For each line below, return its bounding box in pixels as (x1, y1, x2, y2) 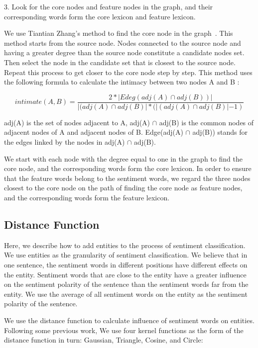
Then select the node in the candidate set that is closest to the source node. (4, 57, 236, 67)
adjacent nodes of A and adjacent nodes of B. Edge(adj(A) (4, 127, 183, 137)
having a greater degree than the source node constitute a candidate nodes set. (4, 47, 245, 58)
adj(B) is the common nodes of (159, 117, 254, 127)
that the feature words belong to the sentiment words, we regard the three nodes (4, 173, 251, 183)
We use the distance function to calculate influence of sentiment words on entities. (4, 315, 255, 325)
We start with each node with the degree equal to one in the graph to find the (4, 153, 243, 164)
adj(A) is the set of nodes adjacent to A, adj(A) (4, 117, 150, 127)
